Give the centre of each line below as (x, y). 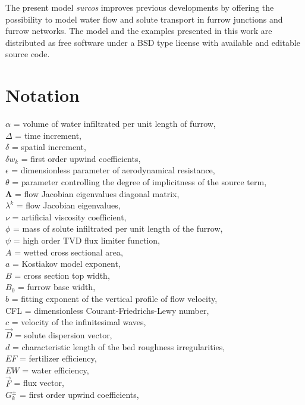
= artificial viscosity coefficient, (69, 216)
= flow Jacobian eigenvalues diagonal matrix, (97, 193)
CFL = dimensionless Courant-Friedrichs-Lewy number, (107, 310)
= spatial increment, (49, 147)
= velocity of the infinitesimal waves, (79, 322)
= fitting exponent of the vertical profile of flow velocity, (114, 298)
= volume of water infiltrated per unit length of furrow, (114, 124)
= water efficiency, (56, 370)
